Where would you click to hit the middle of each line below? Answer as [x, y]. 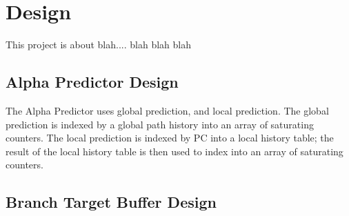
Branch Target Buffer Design [111, 202]
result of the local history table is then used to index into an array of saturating [174, 151]
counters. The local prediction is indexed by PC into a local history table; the [170, 138]
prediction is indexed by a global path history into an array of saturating [160, 124]
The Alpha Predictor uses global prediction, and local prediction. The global [167, 110]
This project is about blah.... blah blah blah [98, 45]
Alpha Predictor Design [92, 82]
